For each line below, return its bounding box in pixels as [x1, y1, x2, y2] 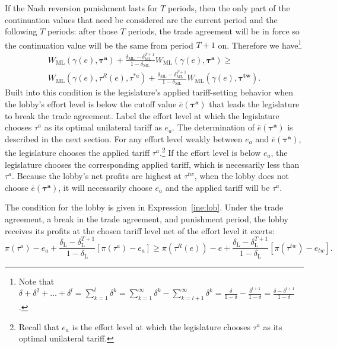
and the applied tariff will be [165, 181, 270, 193]
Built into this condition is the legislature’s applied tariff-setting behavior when [5, 86, 294, 98]
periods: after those [47, 25, 118, 37]
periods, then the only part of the [168, 2, 290, 14]
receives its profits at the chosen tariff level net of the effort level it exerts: [5, 224, 275, 237]
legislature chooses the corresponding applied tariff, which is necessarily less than [5, 158, 300, 170]
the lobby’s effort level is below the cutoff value [5, 97, 177, 110]
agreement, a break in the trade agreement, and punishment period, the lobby [5, 212, 288, 225]
